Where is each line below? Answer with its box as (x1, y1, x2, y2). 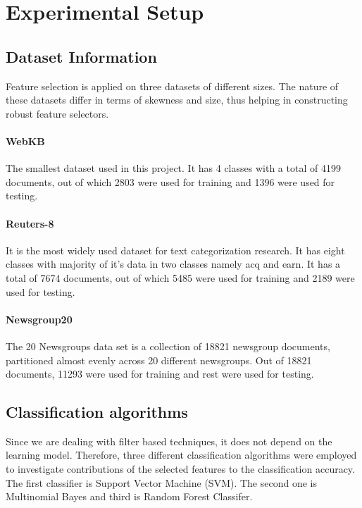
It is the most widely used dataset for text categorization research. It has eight (6, 242, 345, 257)
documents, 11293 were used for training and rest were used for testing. (6, 366, 314, 381)
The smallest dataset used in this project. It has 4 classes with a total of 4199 (6, 161, 341, 175)
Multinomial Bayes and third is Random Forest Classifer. (6, 489, 253, 504)
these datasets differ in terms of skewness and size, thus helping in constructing (6, 92, 348, 107)
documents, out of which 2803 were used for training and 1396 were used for (6, 174, 335, 189)
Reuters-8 (6, 216, 54, 230)
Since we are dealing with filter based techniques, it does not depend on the (6, 433, 332, 448)
